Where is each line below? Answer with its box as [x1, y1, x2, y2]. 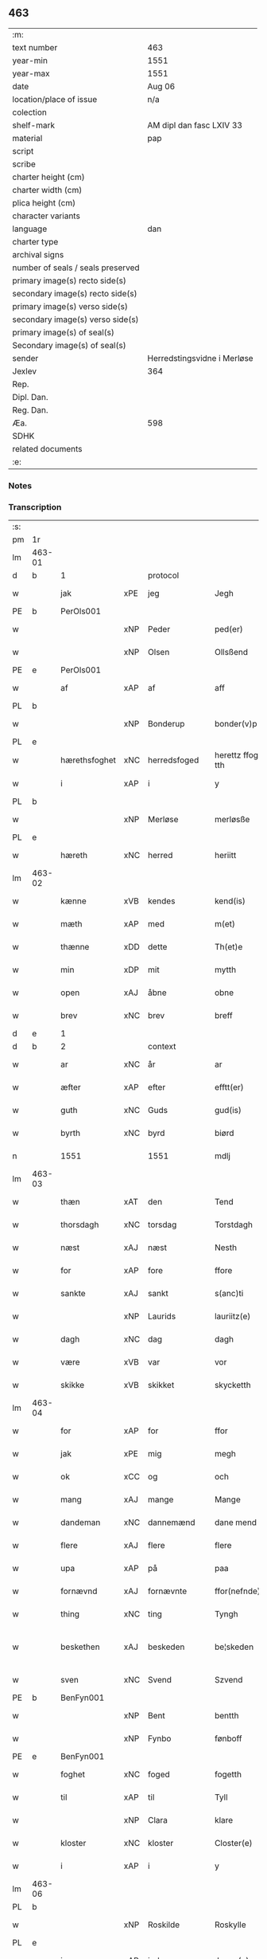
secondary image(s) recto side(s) [12, 288, 137, 299]
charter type [12, 236, 59, 247]
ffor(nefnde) [214, 1585, 261, 1597]
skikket [148, 1380, 175, 1391]
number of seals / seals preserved [12, 262, 141, 273]
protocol [148, 570, 180, 581]
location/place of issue [12, 93, 98, 104]
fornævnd [60, 1585, 98, 1597]
